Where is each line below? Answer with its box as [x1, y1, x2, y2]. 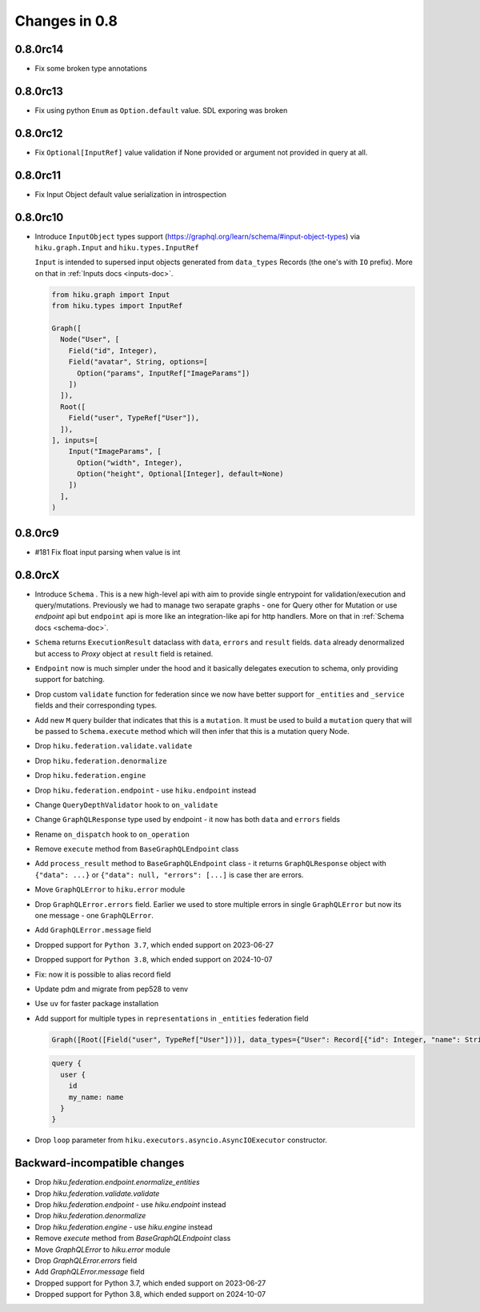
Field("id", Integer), [68, 346, 158, 355]
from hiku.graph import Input [51, 290, 170, 299]
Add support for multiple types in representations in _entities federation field [34, 1013, 309, 1023]
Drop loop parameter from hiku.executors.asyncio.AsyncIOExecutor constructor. [34, 1135, 328, 1145]
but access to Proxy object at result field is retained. [34, 648, 214, 658]
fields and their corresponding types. [34, 700, 158, 710]
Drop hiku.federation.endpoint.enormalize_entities [34, 1178, 200, 1187]
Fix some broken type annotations [34, 64, 147, 74]
